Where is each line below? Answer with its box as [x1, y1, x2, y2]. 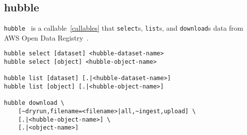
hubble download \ [4, 99, 64, 107]
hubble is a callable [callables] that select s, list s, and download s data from [4, 23, 244, 33]
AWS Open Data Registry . [4, 32, 89, 43]
